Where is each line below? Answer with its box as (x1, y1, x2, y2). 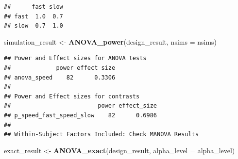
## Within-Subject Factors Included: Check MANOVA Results (4, 131, 199, 138)
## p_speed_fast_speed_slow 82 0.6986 (4, 111, 157, 119)
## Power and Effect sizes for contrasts (4, 93, 140, 100)
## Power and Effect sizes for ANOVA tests (4, 55, 147, 62)
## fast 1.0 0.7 (4, 13, 63, 20)
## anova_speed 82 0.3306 (4, 74, 116, 81)
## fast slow (4, 3, 63, 10)
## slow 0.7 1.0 (4, 22, 63, 30)
